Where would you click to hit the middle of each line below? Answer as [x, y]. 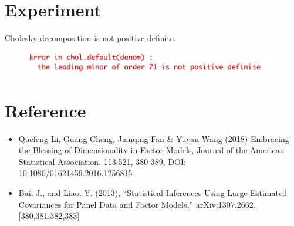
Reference [45, 110]
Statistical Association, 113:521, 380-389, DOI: [102, 161]
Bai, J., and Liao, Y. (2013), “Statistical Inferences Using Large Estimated [153, 192]
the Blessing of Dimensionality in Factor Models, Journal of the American [151, 150]
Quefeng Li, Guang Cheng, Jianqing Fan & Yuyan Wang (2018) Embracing [154, 138]
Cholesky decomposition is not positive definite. [90, 38]
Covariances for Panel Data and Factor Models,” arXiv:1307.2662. [137, 204]
